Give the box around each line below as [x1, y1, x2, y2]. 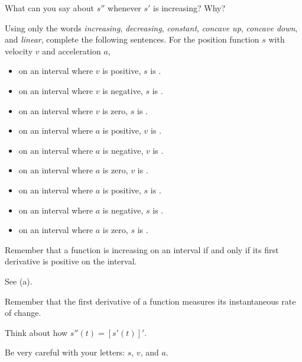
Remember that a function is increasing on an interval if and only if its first [5, 243, 279, 256]
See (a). [5, 274, 33, 287]
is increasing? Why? [153, 2, 226, 14]
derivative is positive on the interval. [5, 255, 137, 267]
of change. [5, 306, 41, 319]
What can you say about [5, 2, 94, 14]
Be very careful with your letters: [5, 346, 125, 358]
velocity [5, 44, 33, 57]
